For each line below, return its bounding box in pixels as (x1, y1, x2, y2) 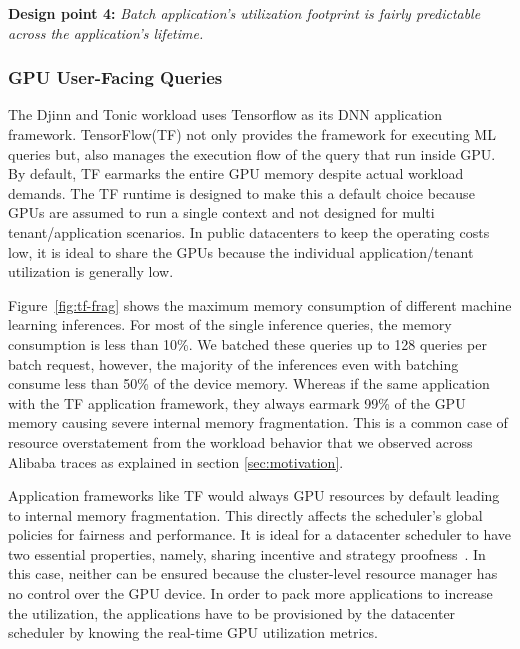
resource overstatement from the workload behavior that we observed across (8, 431, 473, 452)
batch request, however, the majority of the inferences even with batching (8, 353, 459, 374)
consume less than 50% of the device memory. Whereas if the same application (8, 373, 490, 394)
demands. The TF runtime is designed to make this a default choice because (8, 182, 475, 203)
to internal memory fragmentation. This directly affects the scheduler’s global (8, 504, 483, 525)
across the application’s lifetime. (8, 22, 204, 43)
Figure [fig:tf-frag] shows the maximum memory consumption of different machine (8, 294, 512, 315)
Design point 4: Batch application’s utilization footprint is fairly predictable (8, 3, 481, 23)
